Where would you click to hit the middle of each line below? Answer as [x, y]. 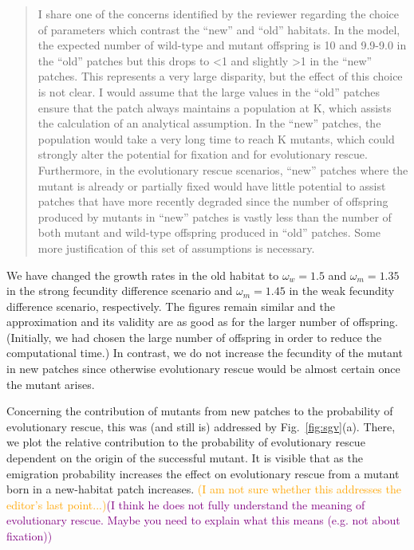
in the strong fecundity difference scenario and [120, 291]
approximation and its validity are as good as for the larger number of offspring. [203, 322]
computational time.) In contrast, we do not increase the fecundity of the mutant [205, 353]
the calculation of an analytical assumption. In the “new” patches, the [209, 123]
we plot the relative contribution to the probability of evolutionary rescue [186, 442]
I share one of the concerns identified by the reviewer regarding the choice [219, 14]
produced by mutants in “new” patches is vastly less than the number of [215, 216]
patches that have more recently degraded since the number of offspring [213, 201]
